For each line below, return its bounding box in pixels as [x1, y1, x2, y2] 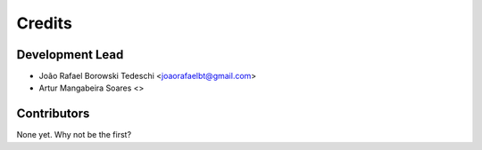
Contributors [16, 107, 90, 122]
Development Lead [16, 47, 124, 62]
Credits [16, 13, 73, 33]
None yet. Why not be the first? [16, 130, 132, 140]
